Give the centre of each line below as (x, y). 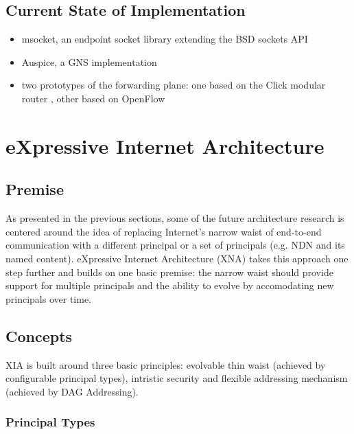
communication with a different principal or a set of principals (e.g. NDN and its (175, 245)
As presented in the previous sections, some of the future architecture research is (175, 218)
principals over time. (48, 298)
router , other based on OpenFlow (93, 98)
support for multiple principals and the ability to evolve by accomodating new (170, 285)
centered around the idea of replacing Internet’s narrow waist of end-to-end (164, 231)
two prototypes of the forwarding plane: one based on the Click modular (174, 85)
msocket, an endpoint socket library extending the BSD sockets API (165, 39)
